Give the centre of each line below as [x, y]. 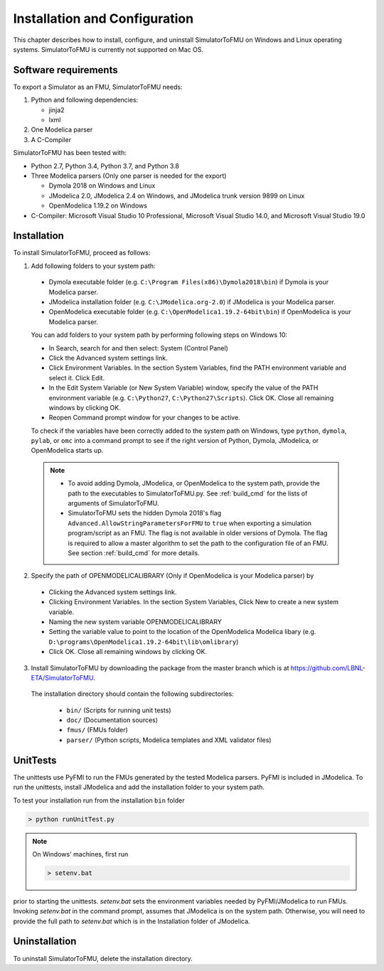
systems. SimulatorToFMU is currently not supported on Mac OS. [108, 49]
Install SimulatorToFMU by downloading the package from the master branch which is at [160, 667]
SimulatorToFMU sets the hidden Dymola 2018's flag [145, 513]
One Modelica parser [62, 130]
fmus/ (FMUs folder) [97, 730]
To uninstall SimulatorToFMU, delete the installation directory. [103, 958]
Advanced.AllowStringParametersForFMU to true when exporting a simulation [190, 523]
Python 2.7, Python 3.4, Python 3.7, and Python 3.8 [105, 166]
